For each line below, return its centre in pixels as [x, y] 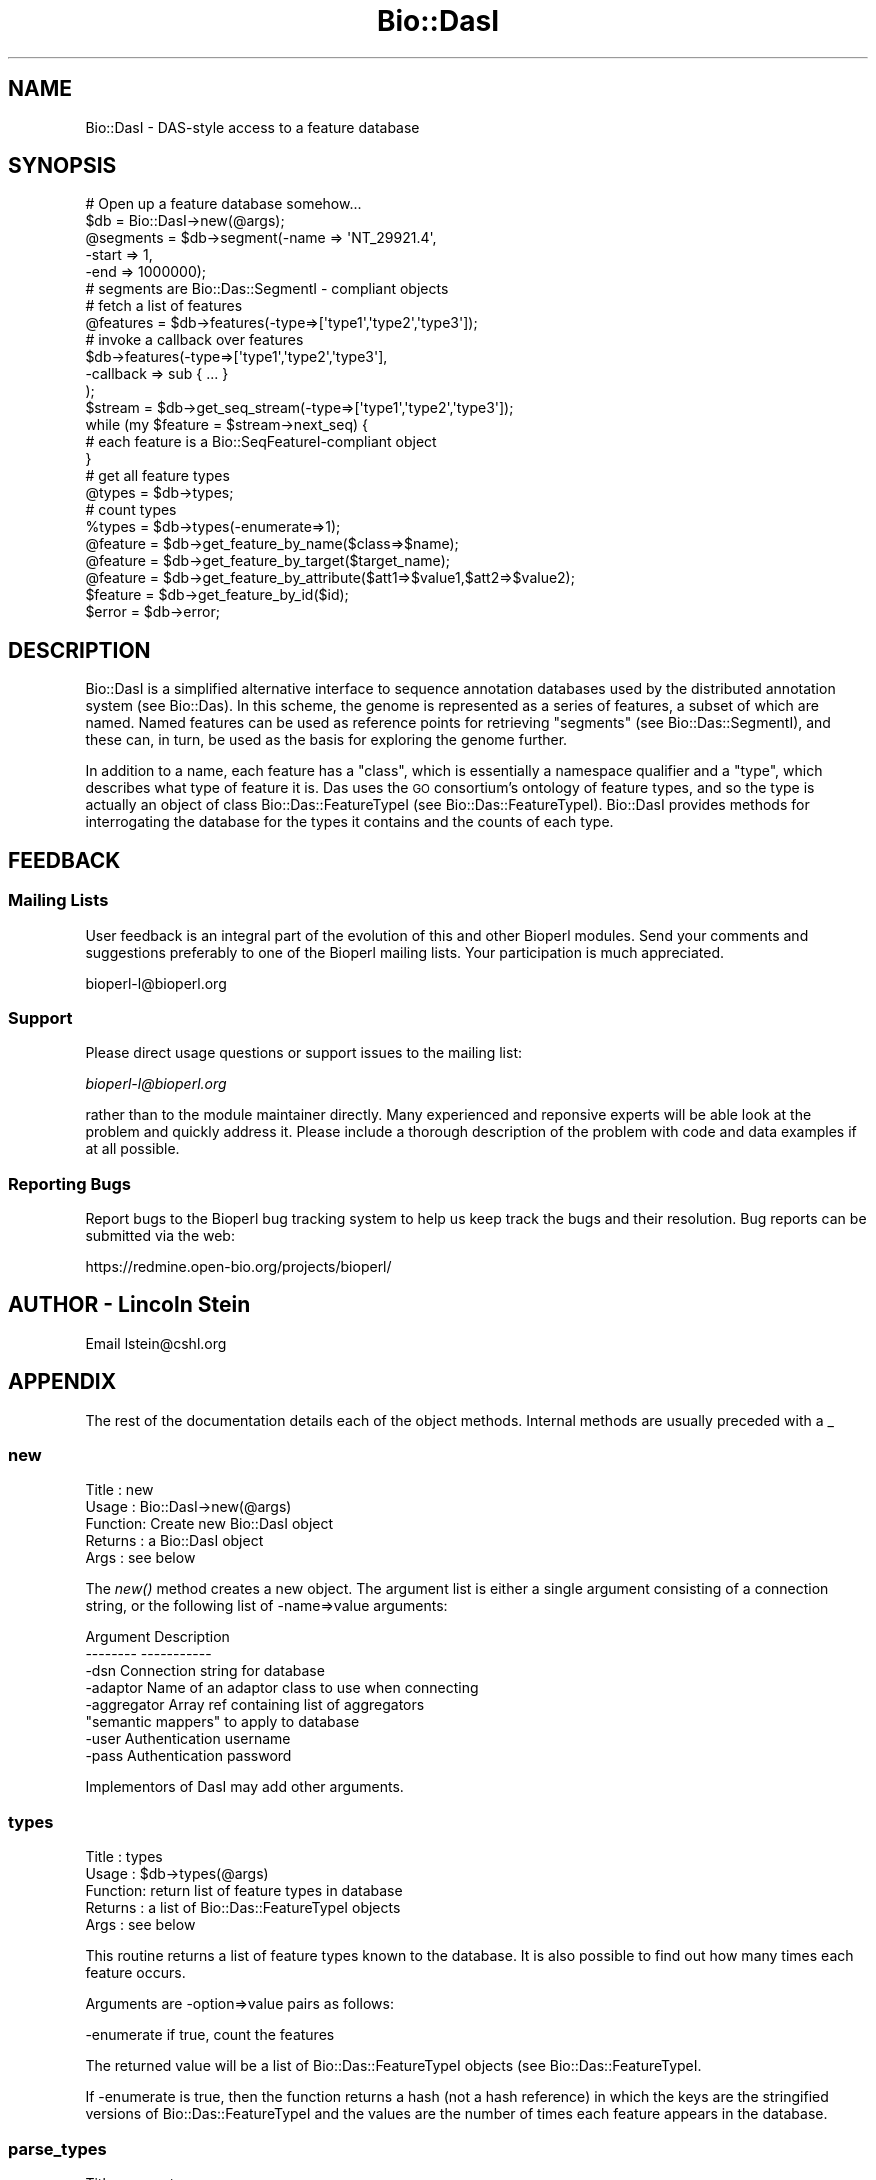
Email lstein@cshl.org [156, 1343]
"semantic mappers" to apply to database [222, 1722]
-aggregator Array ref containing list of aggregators [255, 1705]
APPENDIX [62, 1382]
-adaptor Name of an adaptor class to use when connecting [282, 1688]
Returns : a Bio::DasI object [174, 1541]
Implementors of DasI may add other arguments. [244, 1787]
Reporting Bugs [69, 1183]
